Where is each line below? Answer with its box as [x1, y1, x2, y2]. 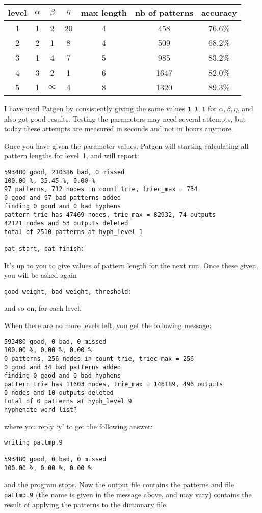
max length [81, 7, 127, 18]
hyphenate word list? [4, 406, 77, 413]
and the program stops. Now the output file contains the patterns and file [4, 479, 234, 489]
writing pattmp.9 [4, 439, 63, 447]
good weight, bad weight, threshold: [4, 288, 132, 295]
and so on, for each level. [4, 302, 82, 313]
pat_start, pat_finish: [4, 245, 85, 252]
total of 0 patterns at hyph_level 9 [4, 398, 132, 405]
